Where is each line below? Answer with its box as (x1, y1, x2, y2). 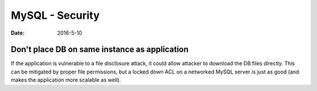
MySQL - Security (11, 9, 100, 22)
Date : (11, 29, 25, 36)
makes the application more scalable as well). (11, 76, 122, 83)
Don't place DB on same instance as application (11, 45, 189, 55)
